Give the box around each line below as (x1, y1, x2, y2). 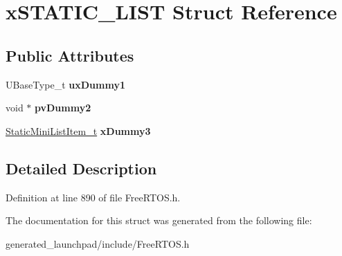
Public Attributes (6, 44, 134, 66)
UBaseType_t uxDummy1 (6, 77, 125, 91)
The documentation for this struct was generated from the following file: (6, 213, 312, 228)
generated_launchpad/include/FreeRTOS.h (6, 236, 190, 250)
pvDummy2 (35, 100, 91, 115)
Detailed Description (6, 157, 157, 179)
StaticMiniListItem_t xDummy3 (6, 123, 151, 138)
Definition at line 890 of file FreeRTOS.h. (6, 190, 181, 204)
